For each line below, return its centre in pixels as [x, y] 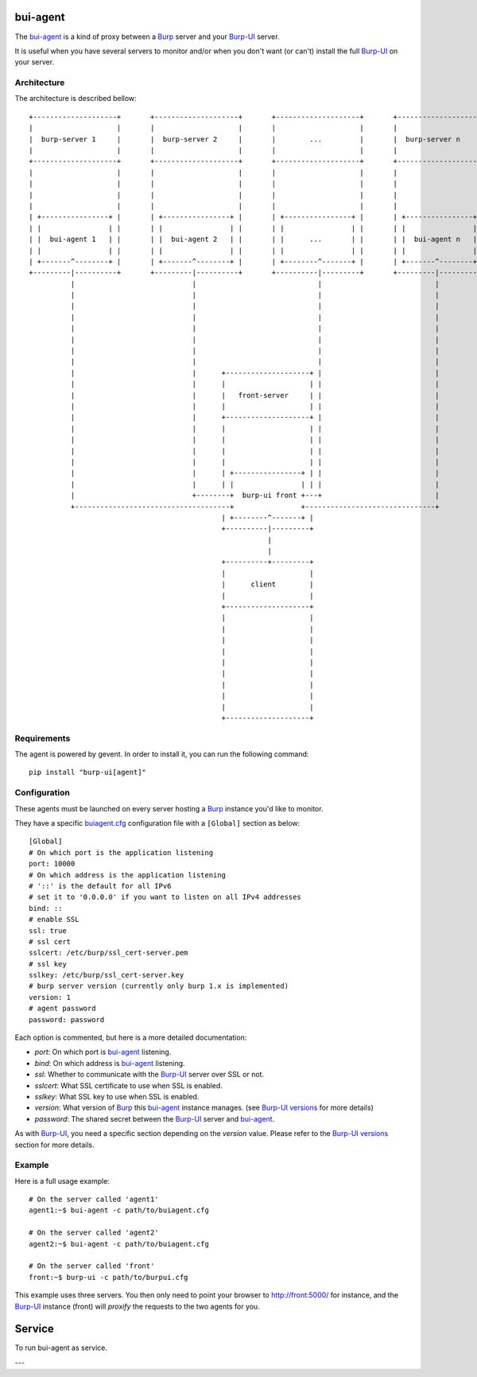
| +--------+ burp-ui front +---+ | [255, 496]
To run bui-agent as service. [61, 1348]
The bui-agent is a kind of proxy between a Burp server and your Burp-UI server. [147, 37]
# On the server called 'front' [92, 1266]
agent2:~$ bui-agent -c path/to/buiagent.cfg [119, 1244]
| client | [268, 584]
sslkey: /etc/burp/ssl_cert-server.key [107, 975]
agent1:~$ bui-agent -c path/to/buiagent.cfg [119, 1210]
